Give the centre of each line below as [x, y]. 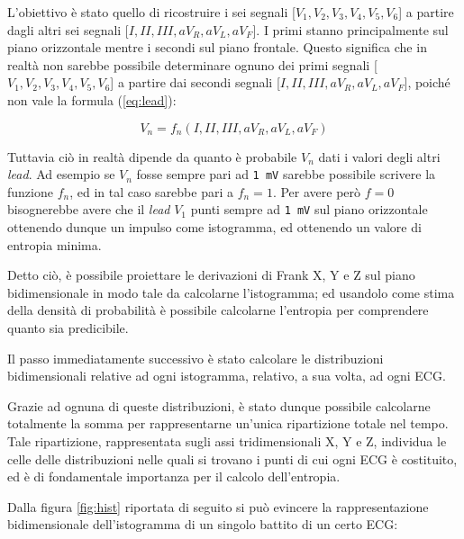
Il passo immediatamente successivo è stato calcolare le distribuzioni [196, 358]
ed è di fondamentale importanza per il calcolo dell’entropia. [174, 476]
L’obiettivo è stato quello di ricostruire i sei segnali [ [151, 12]
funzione [30, 191]
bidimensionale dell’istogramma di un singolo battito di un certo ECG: [203, 524]
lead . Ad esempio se [61, 174]
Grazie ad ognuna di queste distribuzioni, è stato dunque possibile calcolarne [219, 405]
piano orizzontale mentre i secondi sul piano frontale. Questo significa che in [217, 47]
